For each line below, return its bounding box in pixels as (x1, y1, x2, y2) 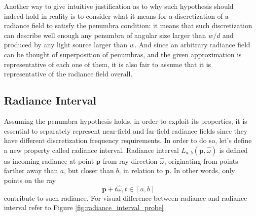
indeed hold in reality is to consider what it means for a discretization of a (4, 10, 229, 21)
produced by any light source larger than (4, 39, 127, 50)
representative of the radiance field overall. (4, 69, 133, 79)
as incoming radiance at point (4, 155, 94, 166)
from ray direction (103, 155, 158, 166)
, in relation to (119, 165, 163, 176)
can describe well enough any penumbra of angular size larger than (4, 30, 206, 40)
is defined (219, 144, 248, 155)
